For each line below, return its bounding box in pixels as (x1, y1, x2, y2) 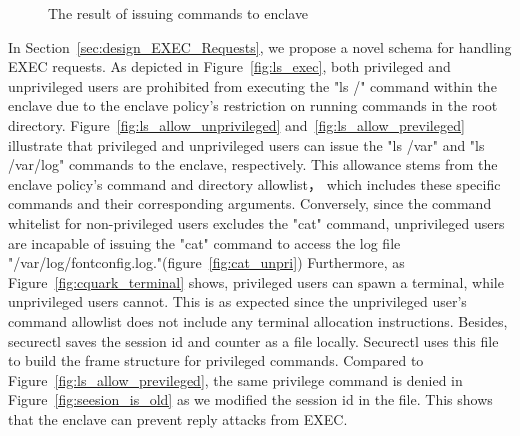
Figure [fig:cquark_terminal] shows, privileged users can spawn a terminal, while (8, 271, 504, 292)
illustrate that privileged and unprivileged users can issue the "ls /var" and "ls (8, 134, 485, 155)
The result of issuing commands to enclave (48, 3, 309, 23)
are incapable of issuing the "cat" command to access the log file (8, 232, 401, 253)
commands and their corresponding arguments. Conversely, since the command (8, 193, 492, 214)
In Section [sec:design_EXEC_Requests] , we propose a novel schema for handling (8, 36, 512, 57)
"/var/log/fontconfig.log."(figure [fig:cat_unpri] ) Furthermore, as (8, 252, 405, 273)
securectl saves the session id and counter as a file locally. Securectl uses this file (8, 330, 499, 351)
